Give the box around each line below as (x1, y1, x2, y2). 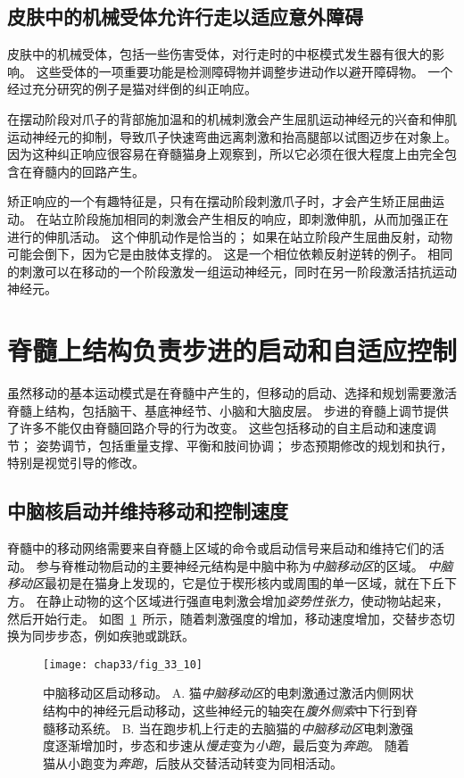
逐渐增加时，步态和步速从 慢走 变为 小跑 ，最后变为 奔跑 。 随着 (54, 736, 410, 755)
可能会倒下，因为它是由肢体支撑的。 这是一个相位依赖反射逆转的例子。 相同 (7, 244, 453, 263)
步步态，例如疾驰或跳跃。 (44, 626, 195, 645)
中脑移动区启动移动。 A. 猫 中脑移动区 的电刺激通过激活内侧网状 (43, 683, 414, 702)
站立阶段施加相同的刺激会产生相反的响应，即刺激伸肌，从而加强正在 (48, 209, 449, 228)
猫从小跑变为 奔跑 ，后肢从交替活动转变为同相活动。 (43, 753, 343, 772)
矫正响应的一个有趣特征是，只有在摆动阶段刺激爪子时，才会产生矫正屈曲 (7, 192, 432, 211)
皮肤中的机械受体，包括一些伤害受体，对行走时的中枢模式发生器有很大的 (7, 45, 432, 63)
